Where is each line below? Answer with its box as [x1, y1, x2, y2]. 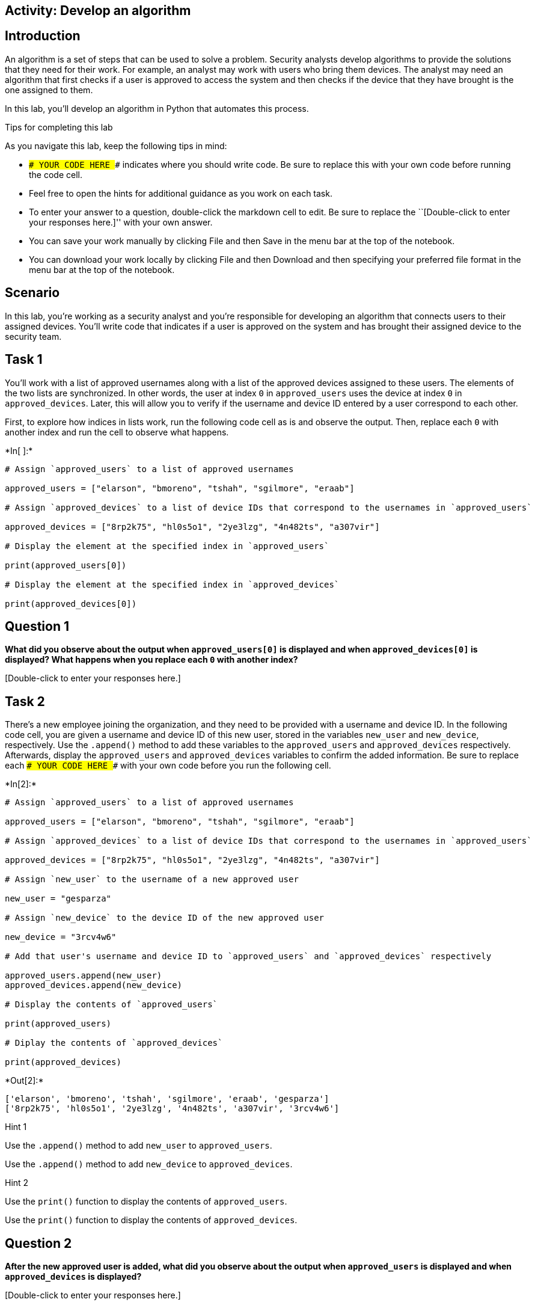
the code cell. [29, 169, 82, 180]
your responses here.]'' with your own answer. [29, 216, 213, 227]
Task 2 [5, 693, 45, 709]
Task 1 [5, 352, 43, 367]
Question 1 [5, 618, 70, 634]
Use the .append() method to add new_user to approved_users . [5, 1140, 272, 1151]
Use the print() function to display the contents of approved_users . [5, 1196, 287, 1207]
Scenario [5, 285, 60, 301]
